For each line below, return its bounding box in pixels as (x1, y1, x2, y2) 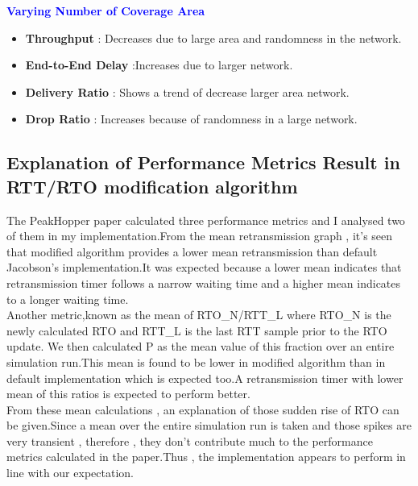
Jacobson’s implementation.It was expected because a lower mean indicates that (6, 259, 402, 276)
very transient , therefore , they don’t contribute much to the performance (6, 432, 373, 449)
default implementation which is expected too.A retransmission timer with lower (6, 369, 404, 386)
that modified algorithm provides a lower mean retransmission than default (6, 243, 378, 260)
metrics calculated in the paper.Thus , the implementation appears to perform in (6, 448, 406, 465)
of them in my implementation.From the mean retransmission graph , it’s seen (6, 227, 393, 244)
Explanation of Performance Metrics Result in (6, 150, 400, 175)
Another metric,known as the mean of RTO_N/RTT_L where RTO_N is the (6, 306, 391, 323)
